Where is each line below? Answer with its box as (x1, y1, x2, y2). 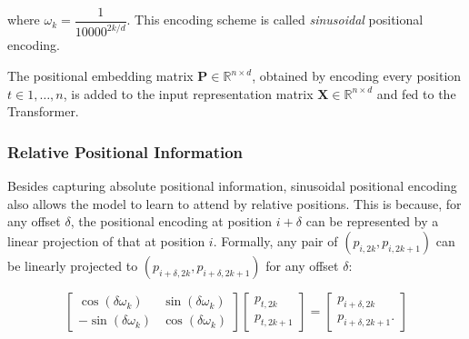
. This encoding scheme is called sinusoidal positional (126, 10, 424, 29)
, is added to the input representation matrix (63, 84, 314, 103)
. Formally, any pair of (213, 231, 338, 250)
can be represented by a (305, 212, 439, 231)
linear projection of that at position (7, 231, 205, 250)
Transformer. (7, 102, 79, 121)
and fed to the (376, 84, 456, 103)
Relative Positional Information (7, 140, 244, 163)
